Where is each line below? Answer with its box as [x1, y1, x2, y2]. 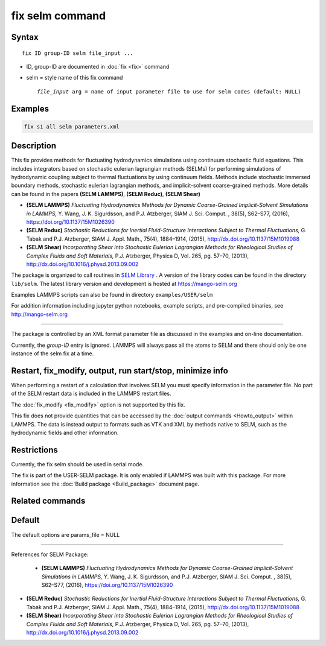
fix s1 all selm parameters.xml [24, 123, 120, 130]
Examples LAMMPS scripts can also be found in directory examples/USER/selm [11, 291, 213, 299]
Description [11, 141, 57, 151]
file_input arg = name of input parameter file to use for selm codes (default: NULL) [37, 88, 301, 95]
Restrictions [11, 445, 59, 455]
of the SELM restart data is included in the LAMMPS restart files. [11, 390, 171, 397]
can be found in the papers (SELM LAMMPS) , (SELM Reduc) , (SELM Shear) [11, 190, 200, 197]
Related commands [11, 496, 86, 506]
